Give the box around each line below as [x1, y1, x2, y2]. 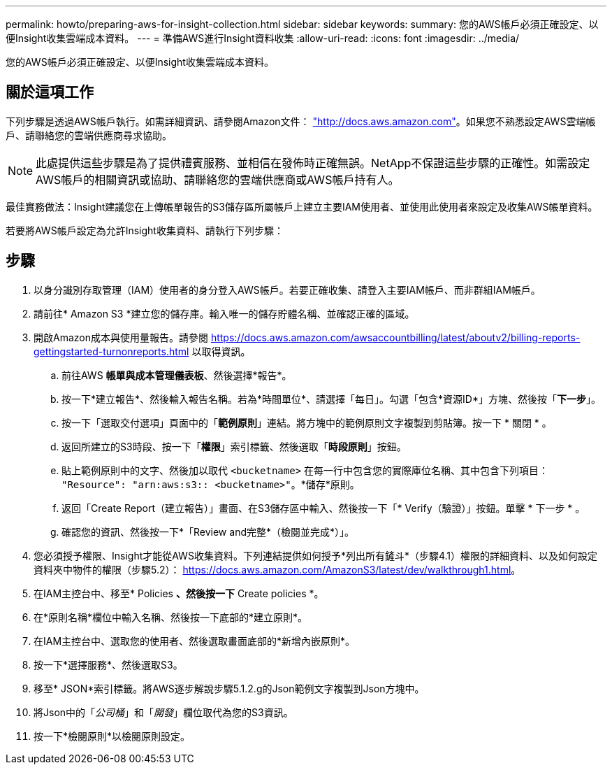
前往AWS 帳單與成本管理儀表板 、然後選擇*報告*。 [61, 369, 292, 381]
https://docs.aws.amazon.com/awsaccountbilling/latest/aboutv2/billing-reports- [210, 331, 581, 343]
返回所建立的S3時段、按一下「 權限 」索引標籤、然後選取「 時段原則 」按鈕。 [61, 440, 407, 452]
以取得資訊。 [191, 345, 251, 357]
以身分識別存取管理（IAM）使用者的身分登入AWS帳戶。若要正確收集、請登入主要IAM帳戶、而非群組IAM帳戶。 [34, 283, 541, 296]
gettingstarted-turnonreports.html [34, 345, 189, 357]
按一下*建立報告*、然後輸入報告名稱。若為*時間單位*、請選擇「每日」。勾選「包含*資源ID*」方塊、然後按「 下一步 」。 [61, 392, 601, 405]
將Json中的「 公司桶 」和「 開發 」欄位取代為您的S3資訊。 [34, 706, 293, 718]
